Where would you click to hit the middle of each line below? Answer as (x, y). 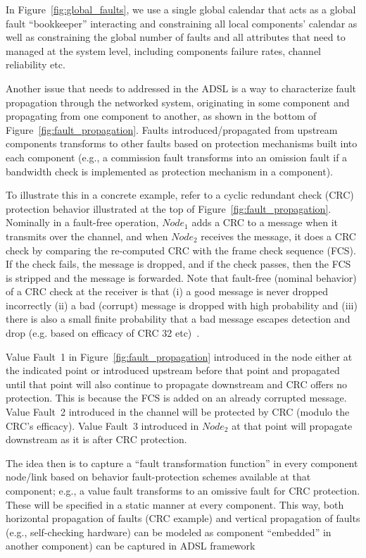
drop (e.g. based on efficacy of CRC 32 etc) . (103, 333)
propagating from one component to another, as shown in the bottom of (161, 116)
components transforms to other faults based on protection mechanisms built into (182, 143)
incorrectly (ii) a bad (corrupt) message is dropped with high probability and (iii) (182, 305)
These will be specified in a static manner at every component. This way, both (175, 504)
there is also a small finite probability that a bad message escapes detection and (178, 319)
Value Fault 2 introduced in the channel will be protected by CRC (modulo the (178, 412)
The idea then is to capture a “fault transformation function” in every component (182, 463)
